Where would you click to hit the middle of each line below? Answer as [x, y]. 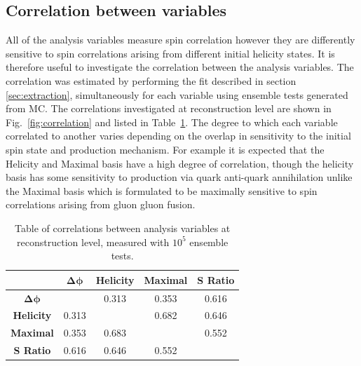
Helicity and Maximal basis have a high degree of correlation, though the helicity [180, 163]
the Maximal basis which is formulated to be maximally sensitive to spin [162, 190]
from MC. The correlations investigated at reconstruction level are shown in [169, 108]
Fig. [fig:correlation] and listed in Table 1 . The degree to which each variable [172, 122]
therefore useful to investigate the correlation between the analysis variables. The [180, 67]
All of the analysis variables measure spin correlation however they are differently [180, 40]
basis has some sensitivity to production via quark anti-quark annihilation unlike [179, 177]
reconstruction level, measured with [93, 242]
